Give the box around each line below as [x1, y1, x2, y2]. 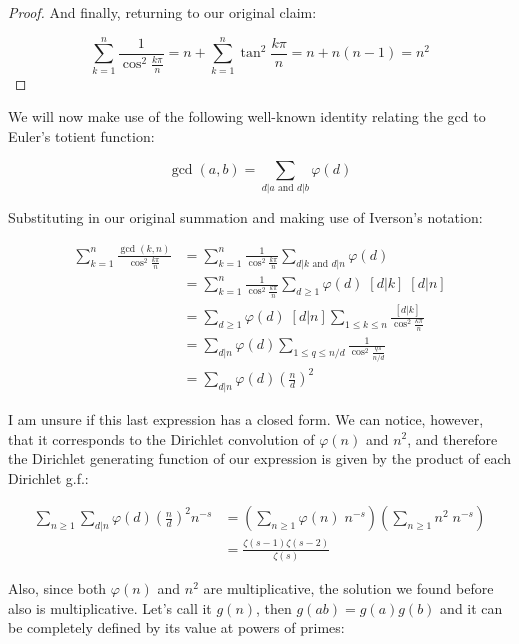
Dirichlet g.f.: [8, 467, 89, 488]
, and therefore [407, 428, 498, 449]
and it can [440, 597, 503, 618]
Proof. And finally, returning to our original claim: [8, 2, 317, 22]
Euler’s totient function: [8, 125, 155, 146]
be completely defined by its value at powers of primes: [8, 617, 345, 638]
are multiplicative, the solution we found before [203, 578, 494, 599]
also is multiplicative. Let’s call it [8, 597, 212, 618]
